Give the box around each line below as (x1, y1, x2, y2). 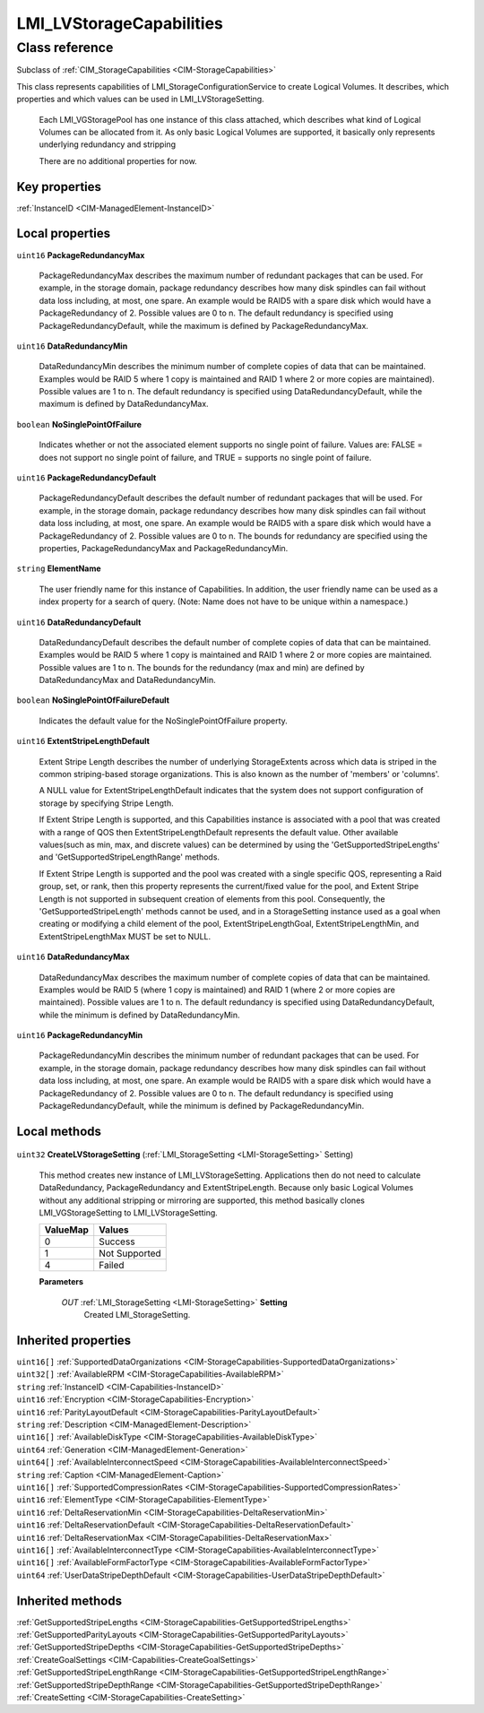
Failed (99, 1259, 125, 1272)
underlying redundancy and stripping (39, 139, 177, 150)
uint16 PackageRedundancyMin (16, 1030, 143, 1041)
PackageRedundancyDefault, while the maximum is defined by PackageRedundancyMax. (39, 320, 369, 331)
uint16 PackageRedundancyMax (16, 249, 145, 260)
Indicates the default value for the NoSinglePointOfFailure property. (39, 715, 289, 726)
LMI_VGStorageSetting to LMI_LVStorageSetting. (39, 1207, 219, 1218)
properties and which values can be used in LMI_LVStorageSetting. (16, 94, 264, 105)
